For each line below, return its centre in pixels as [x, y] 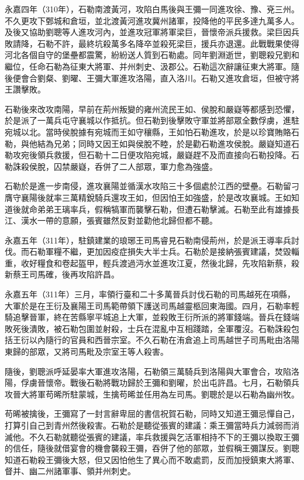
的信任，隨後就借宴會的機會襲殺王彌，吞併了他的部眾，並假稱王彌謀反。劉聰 [152, 448]
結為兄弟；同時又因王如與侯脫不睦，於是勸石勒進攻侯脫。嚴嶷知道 [164, 143]
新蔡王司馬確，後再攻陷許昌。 [62, 274]
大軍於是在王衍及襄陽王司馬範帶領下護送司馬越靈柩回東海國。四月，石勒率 [148, 305]
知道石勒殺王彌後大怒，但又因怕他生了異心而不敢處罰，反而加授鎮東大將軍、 [152, 459]
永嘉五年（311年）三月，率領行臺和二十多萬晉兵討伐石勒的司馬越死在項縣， [150, 294]
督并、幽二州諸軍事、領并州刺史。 [70, 471]
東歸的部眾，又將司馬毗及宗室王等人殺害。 [87, 352]
